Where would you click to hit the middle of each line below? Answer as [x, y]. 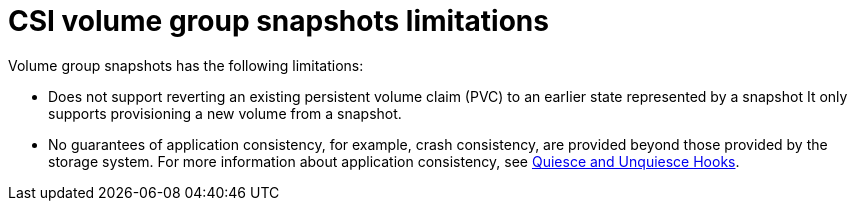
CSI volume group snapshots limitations [278, 21]
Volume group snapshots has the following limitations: [186, 65]
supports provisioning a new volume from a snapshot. [225, 113]
